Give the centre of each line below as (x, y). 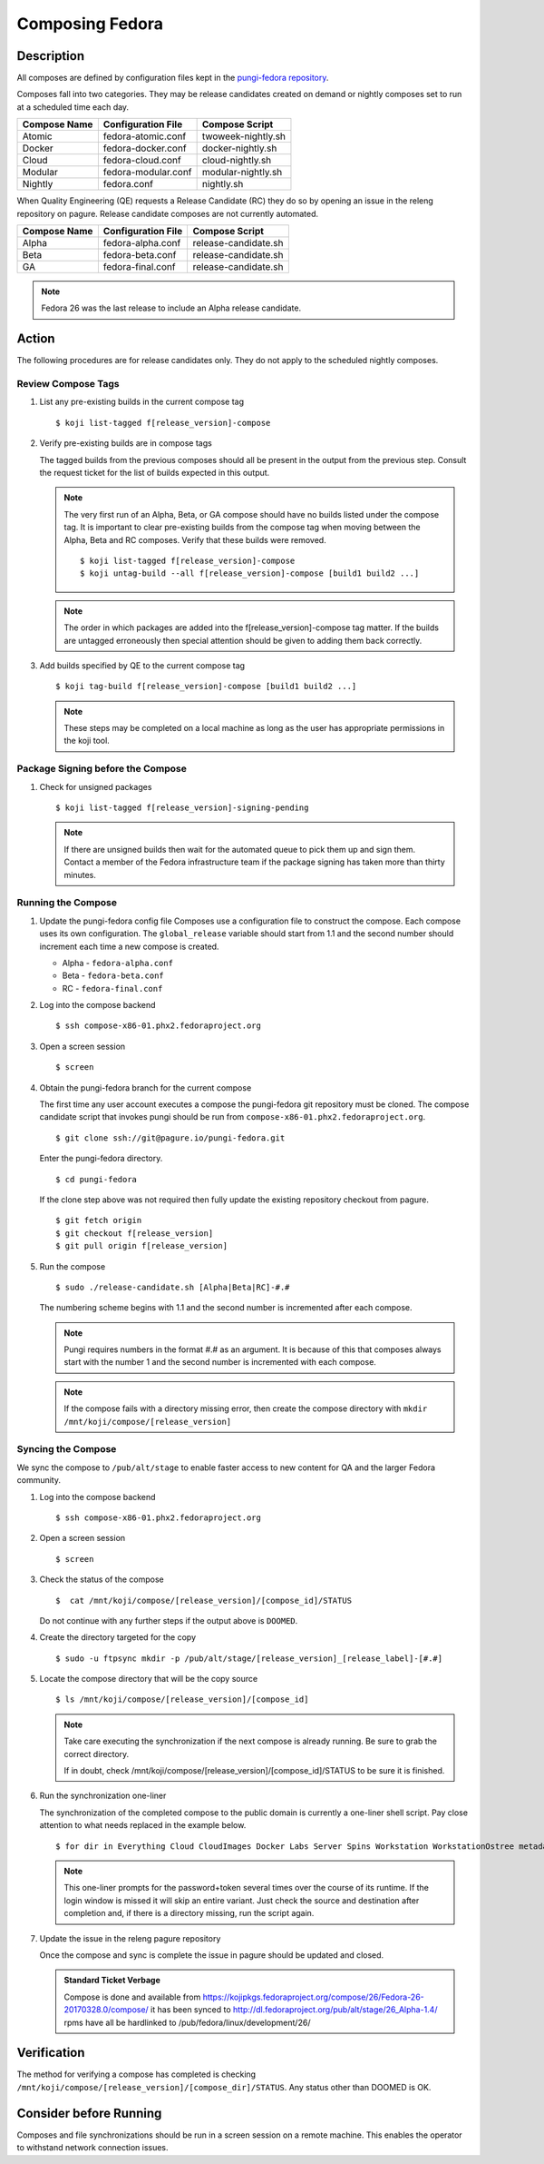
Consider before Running (89, 2113)
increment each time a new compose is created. (129, 946)
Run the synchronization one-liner (103, 1796)
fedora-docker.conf (145, 148)
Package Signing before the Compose (102, 769)
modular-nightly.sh (242, 173)
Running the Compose (67, 903)
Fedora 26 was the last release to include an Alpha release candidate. (171, 308)
